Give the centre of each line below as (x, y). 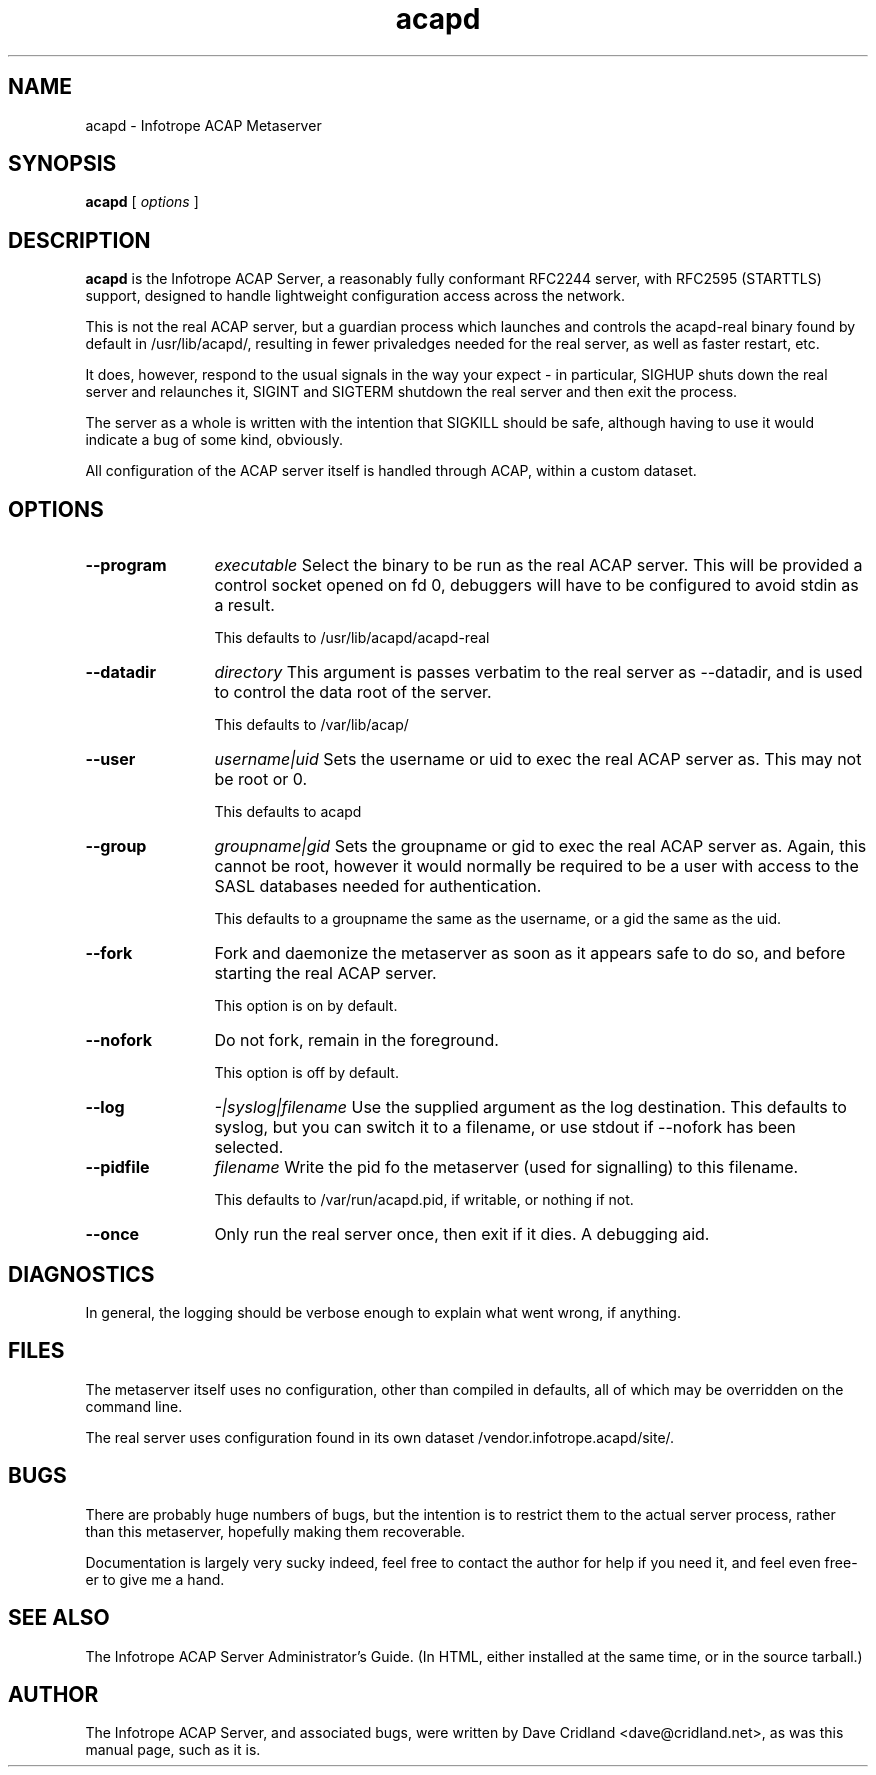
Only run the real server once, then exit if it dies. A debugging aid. (462, 1234)
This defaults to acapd (288, 812)
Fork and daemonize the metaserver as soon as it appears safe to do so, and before (530, 953)
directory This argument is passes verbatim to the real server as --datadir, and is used (538, 672)
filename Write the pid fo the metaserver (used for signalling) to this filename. (506, 1167)
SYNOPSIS (62, 164)
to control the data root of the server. (353, 692)
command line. (134, 1406)
